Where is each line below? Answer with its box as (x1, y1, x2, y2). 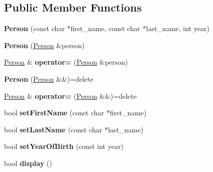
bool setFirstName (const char (4, 107, 104, 118)
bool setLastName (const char (4, 124, 102, 134)
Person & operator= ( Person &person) (4, 57, 128, 67)
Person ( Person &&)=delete (4, 73, 93, 84)
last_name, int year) (146, 23, 209, 34)
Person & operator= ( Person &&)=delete (4, 90, 137, 101)
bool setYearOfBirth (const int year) (4, 141, 124, 151)
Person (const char (4, 23, 65, 34)
